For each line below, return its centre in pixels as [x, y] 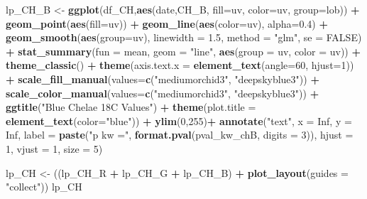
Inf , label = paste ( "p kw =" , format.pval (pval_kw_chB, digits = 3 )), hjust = [180, 135]
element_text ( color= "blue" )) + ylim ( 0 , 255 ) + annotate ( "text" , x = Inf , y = [179, 120]
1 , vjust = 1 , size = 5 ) [54, 148]
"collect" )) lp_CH [44, 187]
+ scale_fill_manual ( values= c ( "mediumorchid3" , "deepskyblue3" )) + [163, 79]
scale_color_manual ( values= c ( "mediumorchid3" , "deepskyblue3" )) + [163, 93]
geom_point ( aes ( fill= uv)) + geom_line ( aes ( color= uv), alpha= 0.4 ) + [167, 23]
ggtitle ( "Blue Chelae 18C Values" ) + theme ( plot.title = [131, 107]
